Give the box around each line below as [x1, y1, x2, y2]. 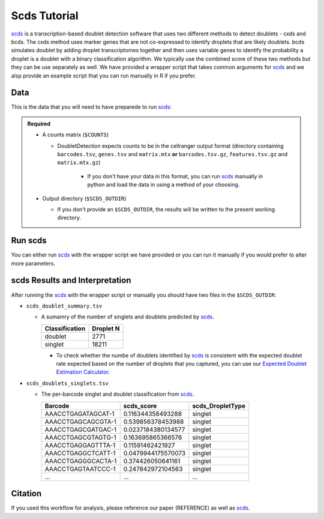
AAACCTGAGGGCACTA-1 [44, 457, 117, 465]
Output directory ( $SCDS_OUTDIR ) [42, 195, 127, 202]
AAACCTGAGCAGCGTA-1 [44, 417, 117, 426]
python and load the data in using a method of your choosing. [87, 181, 240, 189]
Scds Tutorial [11, 9, 79, 22]
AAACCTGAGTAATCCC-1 [44, 464, 116, 473]
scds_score [123, 401, 157, 410]
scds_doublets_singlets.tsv [26, 380, 109, 387]
